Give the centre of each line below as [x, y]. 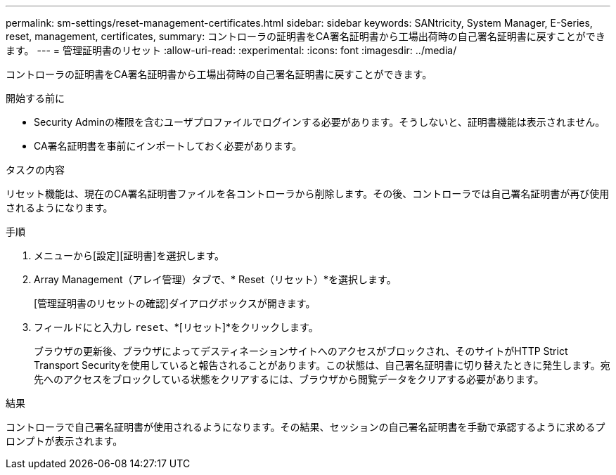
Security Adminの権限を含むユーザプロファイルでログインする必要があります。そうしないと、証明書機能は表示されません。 [320, 122]
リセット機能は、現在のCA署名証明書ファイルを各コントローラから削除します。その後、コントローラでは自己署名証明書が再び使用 [308, 194]
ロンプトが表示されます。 [64, 441]
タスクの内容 [35, 170]
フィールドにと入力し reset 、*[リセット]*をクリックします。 [176, 327]
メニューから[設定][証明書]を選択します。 [129, 255]
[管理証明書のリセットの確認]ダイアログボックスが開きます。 [175, 303]
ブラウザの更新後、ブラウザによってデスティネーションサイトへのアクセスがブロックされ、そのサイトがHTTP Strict [301, 351]
